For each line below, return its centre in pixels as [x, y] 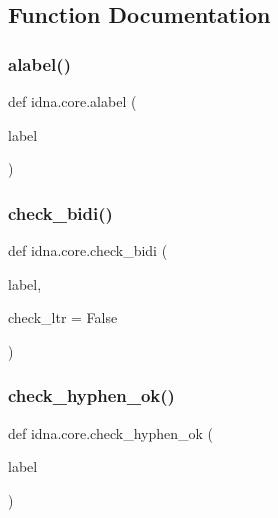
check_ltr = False [63, 317]
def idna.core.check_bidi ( [88, 250]
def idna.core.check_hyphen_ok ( [111, 432]
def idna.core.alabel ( [72, 101]
